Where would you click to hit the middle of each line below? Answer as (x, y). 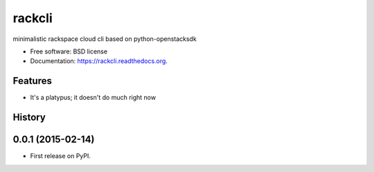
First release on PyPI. (61, 156)
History (29, 118)
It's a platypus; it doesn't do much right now (93, 98)
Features (32, 81)
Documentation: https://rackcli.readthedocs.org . (99, 61)
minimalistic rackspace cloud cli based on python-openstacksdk (105, 39)
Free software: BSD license (69, 51)
